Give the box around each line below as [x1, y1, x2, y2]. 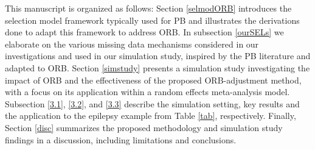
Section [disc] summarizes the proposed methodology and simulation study [5, 121, 283, 134]
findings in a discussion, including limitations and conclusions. [5, 133, 237, 146]
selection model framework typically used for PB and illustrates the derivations [5, 13, 300, 26]
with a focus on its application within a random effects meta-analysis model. [5, 85, 290, 98]
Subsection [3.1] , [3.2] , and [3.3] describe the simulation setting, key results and [5, 97, 300, 110]
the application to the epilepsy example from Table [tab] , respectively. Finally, [5, 109, 296, 122]
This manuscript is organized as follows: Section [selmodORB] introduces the [5, 2, 292, 14]
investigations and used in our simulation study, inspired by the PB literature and [5, 49, 311, 62]
